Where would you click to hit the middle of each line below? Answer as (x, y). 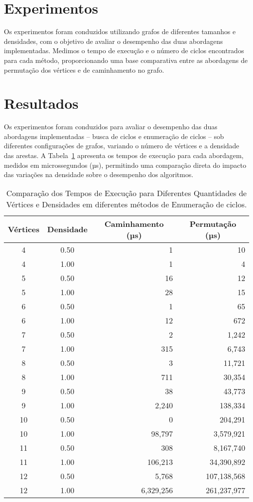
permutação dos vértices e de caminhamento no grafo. (84, 70)
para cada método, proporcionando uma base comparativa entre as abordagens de (126, 60)
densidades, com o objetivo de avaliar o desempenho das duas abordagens (114, 41)
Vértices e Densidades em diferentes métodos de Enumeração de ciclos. (126, 204)
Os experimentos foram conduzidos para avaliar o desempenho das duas (111, 127)
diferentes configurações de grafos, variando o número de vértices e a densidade (122, 146)
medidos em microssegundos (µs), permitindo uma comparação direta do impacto (125, 165)
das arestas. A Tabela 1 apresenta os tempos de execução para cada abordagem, (124, 155)
